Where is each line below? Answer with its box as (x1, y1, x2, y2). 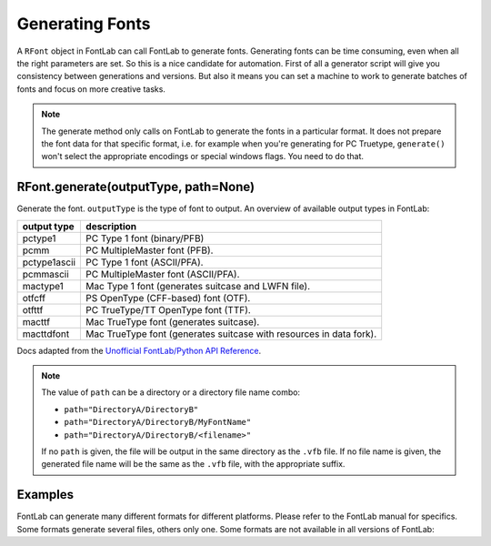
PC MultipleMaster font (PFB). (85, 244, 214, 257)
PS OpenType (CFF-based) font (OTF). (85, 291, 251, 304)
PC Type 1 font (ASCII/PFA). (85, 256, 204, 268)
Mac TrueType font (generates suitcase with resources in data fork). (85, 328, 377, 340)
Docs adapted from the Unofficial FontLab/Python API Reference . (16, 345, 262, 356)
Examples (16, 487, 75, 502)
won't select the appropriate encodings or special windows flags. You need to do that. (41, 151, 364, 162)
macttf (22, 315, 50, 328)
